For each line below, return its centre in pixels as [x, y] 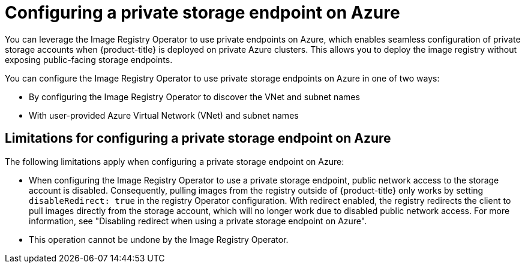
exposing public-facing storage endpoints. [89, 59]
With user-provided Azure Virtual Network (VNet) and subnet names [164, 115]
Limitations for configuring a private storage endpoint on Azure [198, 138]
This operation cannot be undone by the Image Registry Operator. [159, 239]
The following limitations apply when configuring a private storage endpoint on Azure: [175, 161]
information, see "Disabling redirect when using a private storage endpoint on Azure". [198, 221]
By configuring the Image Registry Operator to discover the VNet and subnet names [194, 97]
